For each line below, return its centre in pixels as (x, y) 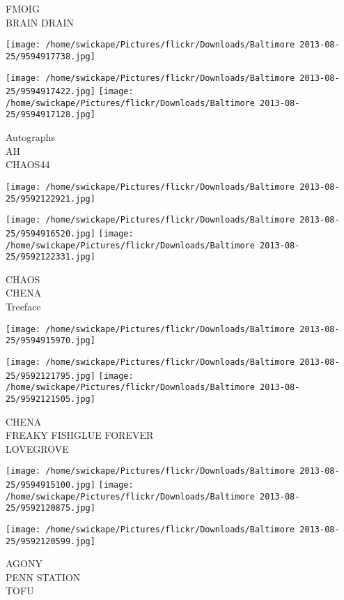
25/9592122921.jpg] (50, 198)
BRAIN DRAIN (40, 22)
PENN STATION (43, 577)
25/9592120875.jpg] (50, 508)
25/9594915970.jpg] (50, 341)
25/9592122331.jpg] (50, 257)
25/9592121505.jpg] (50, 399)
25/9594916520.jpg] (50, 233)
